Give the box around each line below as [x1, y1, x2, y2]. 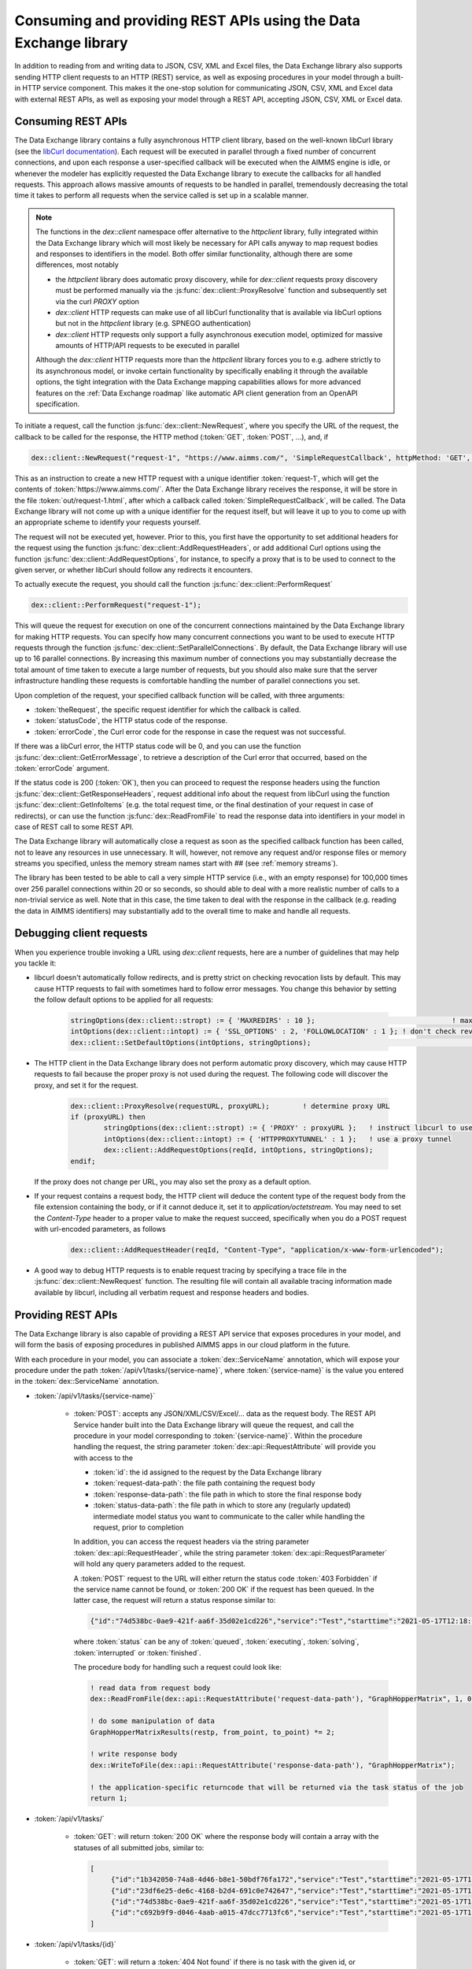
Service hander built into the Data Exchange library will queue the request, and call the [73, 1420, 354, 1429]
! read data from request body [90, 1684, 212, 1693]
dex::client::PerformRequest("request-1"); [31, 601, 202, 610]
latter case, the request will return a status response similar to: [73, 1596, 276, 1605]
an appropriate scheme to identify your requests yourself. [14, 517, 201, 527]
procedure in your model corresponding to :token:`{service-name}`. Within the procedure [73, 1430, 363, 1441]
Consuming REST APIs [14, 115, 127, 128]
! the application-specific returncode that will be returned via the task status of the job [90, 1782, 464, 1792]
